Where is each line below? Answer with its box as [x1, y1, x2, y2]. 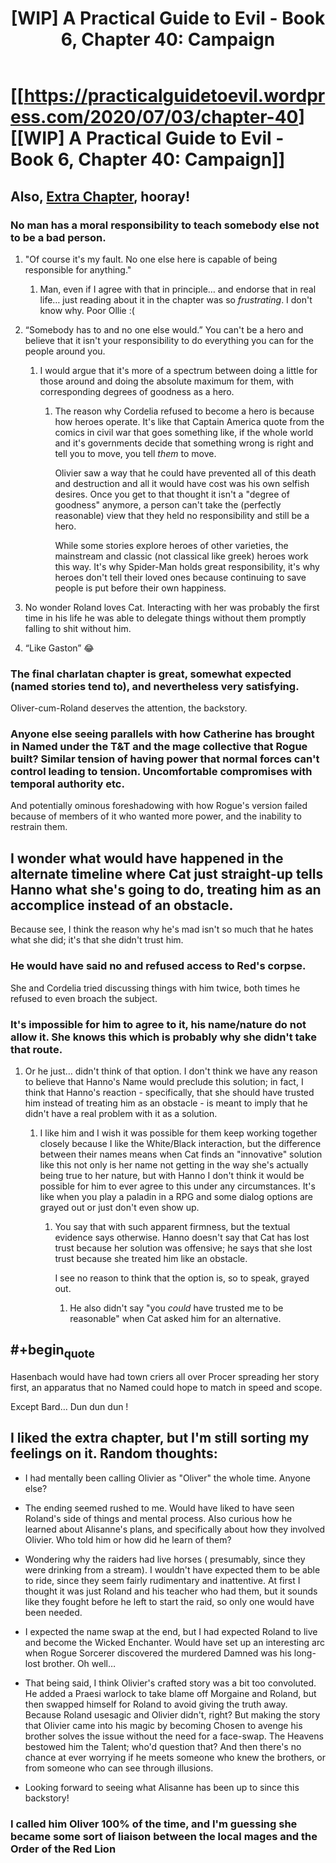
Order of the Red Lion [10, 1842, 117, 1856]
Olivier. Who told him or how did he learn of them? [24, 1533, 232, 1546]
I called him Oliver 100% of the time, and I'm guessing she [10, 1817, 298, 1831]
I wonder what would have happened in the [10, 850, 284, 867]
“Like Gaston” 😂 [24, 642, 95, 654]
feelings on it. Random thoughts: [10, 1445, 218, 1462]
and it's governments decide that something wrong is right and [54, 437, 314, 449]
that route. [10, 1042, 63, 1056]
